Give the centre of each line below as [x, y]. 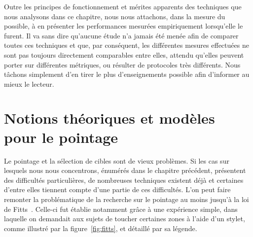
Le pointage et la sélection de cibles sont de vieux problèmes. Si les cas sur [117, 160]
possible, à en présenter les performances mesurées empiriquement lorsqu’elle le [124, 26]
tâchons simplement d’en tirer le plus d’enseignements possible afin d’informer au [127, 74]
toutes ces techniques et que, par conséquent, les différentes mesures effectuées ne [126, 45]
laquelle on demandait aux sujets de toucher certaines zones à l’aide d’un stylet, [125, 219]
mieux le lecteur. [29, 84]
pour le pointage [61, 137]
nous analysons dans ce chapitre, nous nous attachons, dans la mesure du [115, 16]
